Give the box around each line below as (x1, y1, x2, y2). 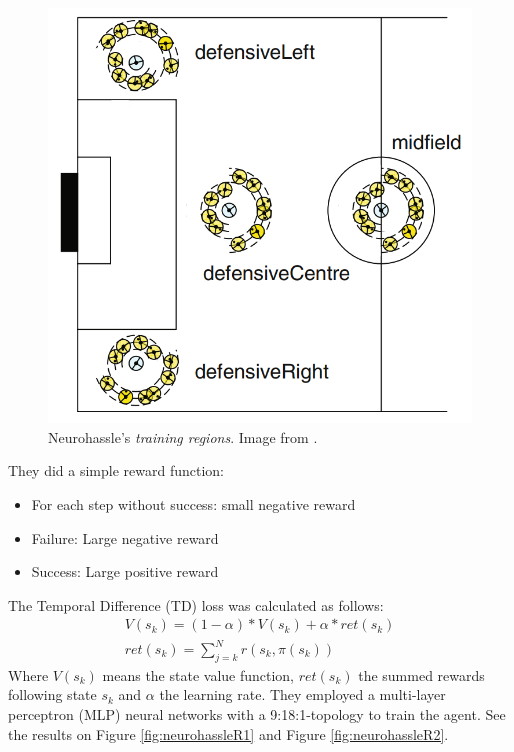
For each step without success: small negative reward (31, 494, 356, 515)
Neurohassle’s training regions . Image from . (48, 426, 318, 447)
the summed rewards (358, 664, 485, 685)
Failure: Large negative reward (31, 527, 219, 548)
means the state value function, (102, 664, 295, 685)
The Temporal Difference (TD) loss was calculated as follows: (8, 594, 384, 615)
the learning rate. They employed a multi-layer (159, 684, 446, 705)
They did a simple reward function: (8, 460, 225, 481)
